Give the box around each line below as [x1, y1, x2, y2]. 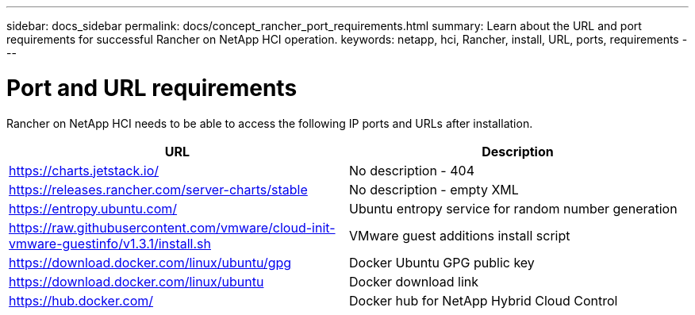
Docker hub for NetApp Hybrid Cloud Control [349, 292, 618, 309]
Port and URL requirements [6, 74, 298, 102]
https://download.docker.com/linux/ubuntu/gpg [9, 254, 292, 271]
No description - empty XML [349, 181, 519, 198]
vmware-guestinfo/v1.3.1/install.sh [9, 235, 211, 252]
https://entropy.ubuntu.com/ [9, 200, 178, 217]
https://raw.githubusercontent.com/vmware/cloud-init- [9, 219, 336, 236]
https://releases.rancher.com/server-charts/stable [9, 181, 308, 198]
